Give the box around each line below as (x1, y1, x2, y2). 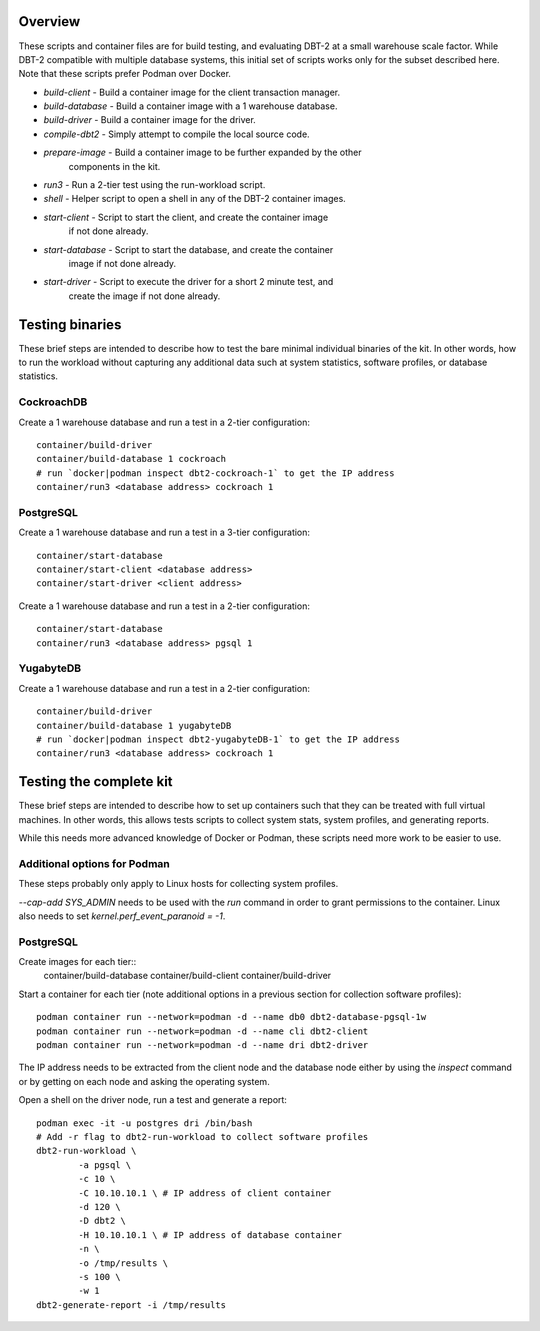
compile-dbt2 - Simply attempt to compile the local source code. (43, 128, 310, 140)
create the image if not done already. (68, 290, 221, 302)
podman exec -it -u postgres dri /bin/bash (36, 1117, 253, 1129)
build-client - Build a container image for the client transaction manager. (43, 86, 340, 98)
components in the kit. (68, 160, 161, 172)
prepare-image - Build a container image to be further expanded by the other (43, 146, 362, 159)
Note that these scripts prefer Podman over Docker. (18, 68, 232, 80)
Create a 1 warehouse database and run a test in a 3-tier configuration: (18, 526, 310, 539)
